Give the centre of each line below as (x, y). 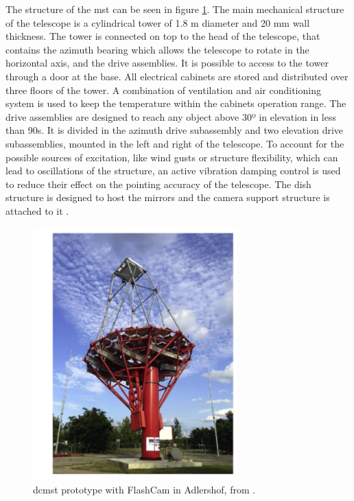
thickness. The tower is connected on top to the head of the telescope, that (163, 36)
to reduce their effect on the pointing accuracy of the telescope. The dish (158, 184)
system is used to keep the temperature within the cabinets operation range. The (176, 103)
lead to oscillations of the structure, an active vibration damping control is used (173, 171)
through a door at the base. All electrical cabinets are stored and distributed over (177, 76)
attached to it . (37, 210)
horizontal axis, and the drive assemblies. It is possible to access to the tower (167, 63)
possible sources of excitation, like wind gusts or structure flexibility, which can (172, 157)
